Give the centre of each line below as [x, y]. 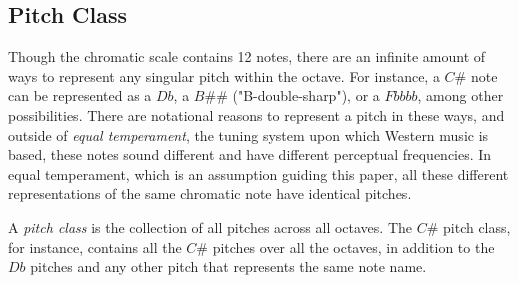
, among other [460, 95]
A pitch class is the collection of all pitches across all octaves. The [210, 226]
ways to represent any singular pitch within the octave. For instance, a [224, 75]
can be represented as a [80, 95]
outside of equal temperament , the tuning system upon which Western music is [248, 134]
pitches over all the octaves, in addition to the [353, 246]
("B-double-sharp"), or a [306, 95]
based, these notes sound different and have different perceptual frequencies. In [250, 154]
